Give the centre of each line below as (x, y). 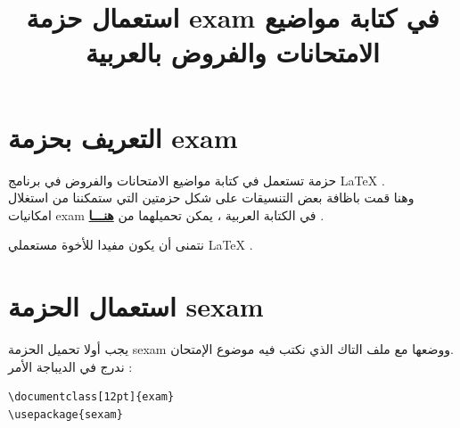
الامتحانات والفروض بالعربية (233, 52)
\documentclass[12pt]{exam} (91, 397)
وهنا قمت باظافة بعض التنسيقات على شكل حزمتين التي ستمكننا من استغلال (211, 198)
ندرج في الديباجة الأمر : (70, 366)
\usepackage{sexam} (66, 414)
